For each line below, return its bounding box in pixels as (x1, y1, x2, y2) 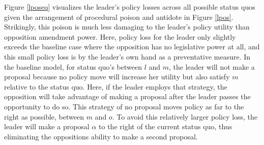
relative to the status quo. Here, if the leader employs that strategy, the (4, 81, 227, 92)
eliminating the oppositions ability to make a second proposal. (4, 131, 198, 141)
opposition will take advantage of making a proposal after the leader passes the (4, 91, 251, 102)
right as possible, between (4, 111, 84, 122)
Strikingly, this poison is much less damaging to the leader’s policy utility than (4, 21, 250, 32)
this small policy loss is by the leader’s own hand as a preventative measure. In (4, 51, 251, 62)
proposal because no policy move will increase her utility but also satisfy (4, 71, 230, 82)
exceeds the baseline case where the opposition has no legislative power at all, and (4, 41, 260, 52)
